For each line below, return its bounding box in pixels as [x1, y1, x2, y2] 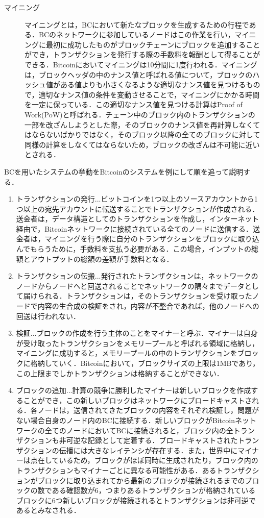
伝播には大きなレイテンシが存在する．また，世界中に [59, 445, 238, 455]
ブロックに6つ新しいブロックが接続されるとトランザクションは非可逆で [16, 495, 256, 505]
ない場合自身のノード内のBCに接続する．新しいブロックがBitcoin [16, 414, 235, 425]
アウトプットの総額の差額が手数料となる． [30, 253, 174, 264]
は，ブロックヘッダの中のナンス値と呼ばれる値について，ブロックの [25, 69, 253, 80]
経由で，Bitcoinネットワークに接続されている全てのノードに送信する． [16, 223, 253, 234]
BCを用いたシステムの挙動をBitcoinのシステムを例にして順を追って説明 [4, 166, 244, 177]
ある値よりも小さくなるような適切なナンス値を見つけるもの [60, 79, 260, 90]
